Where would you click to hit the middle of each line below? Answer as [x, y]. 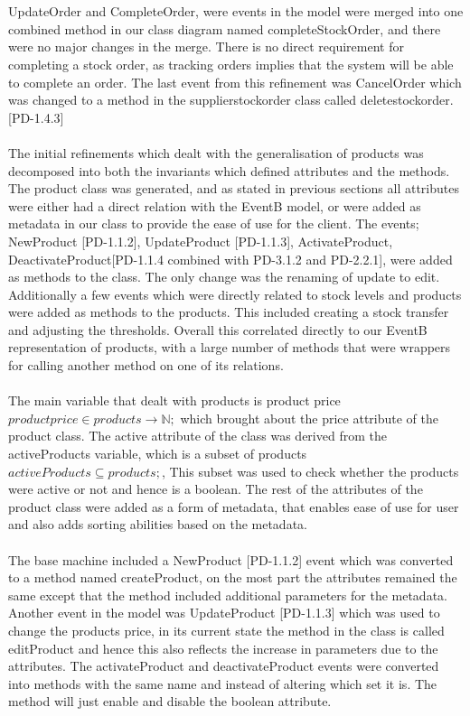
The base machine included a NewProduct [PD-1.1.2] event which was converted [231, 559]
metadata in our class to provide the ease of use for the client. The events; [214, 223]
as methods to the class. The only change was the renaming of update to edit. [224, 277]
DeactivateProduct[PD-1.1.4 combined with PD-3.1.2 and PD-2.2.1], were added [230, 259]
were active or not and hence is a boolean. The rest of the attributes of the [216, 489]
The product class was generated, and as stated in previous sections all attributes [234, 188]
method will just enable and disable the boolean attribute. [170, 701]
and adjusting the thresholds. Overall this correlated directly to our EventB [218, 329]
